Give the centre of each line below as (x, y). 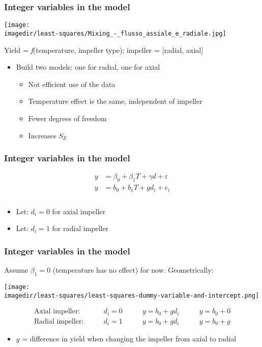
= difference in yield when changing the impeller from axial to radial (129, 339)
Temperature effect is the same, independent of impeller (115, 101)
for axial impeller (79, 211)
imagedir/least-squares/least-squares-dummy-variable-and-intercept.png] (132, 295)
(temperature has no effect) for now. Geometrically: (133, 270)
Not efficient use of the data (72, 84)
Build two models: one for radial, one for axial (88, 67)
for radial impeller (80, 228)
